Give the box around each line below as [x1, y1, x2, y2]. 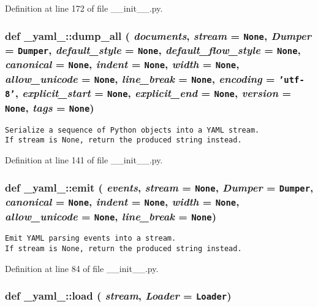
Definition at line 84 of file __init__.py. [5, 262, 159, 274]
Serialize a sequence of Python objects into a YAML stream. [5, 125, 260, 134]
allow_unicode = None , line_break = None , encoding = [5, 71, 275, 86]
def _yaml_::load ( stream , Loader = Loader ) [5, 288, 232, 303]
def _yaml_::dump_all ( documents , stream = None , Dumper [5, 28, 311, 43]
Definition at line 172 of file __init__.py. [5, 2, 163, 14]
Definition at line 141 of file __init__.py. [5, 153, 163, 166]
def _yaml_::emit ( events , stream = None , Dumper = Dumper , [5, 179, 314, 195]
